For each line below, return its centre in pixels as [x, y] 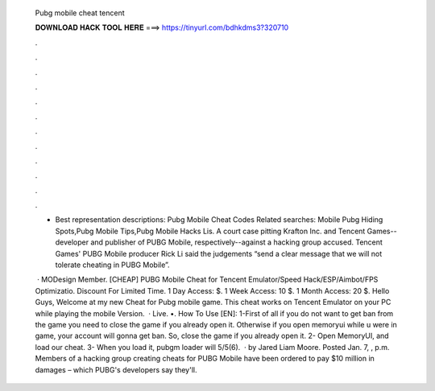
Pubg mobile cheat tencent [80, 13]
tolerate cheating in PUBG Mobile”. [112, 265]
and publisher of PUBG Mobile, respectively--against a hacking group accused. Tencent [236, 242]
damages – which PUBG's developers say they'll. [116, 369]
